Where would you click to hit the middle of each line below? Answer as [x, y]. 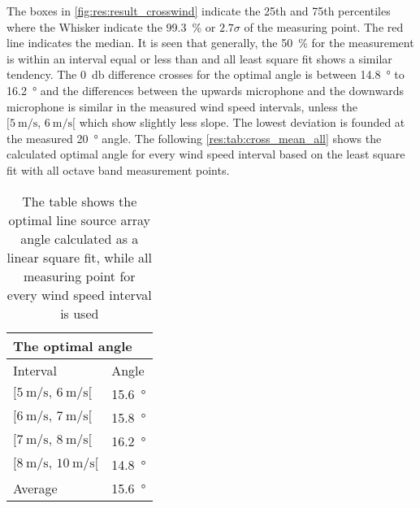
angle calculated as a [80, 238]
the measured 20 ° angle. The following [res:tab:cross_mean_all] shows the [194, 138]
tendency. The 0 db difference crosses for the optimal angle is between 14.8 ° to [206, 74]
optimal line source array [80, 219]
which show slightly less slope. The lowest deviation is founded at [242, 122]
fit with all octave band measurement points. [118, 169]
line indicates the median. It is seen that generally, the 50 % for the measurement [210, 43]
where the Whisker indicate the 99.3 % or [111, 26]
